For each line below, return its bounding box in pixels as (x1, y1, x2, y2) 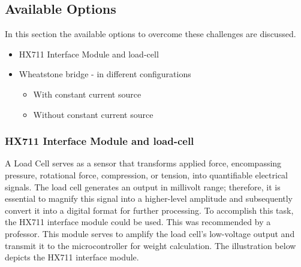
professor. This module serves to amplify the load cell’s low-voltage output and (5, 227, 295, 239)
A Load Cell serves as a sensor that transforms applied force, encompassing (5, 157, 282, 169)
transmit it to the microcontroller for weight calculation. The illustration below (5, 239, 296, 251)
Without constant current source (33, 108, 153, 120)
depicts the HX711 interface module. (5, 251, 139, 263)
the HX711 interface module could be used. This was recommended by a (5, 216, 271, 228)
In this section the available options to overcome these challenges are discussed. (5, 28, 296, 40)
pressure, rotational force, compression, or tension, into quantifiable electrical (5, 168, 288, 181)
